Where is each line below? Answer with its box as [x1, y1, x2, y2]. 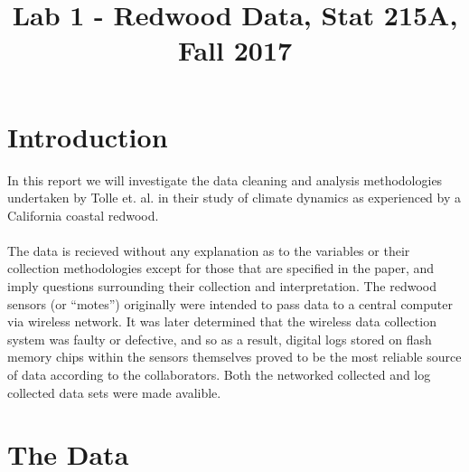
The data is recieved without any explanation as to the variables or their [7, 241, 410, 260]
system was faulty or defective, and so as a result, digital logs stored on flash [7, 329, 432, 348]
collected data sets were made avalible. [7, 382, 221, 401]
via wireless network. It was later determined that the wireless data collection [7, 312, 436, 331]
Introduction [7, 118, 168, 155]
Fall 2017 [177, 32, 293, 69]
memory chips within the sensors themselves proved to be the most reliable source [7, 347, 462, 366]
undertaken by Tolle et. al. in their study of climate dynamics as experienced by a [7, 188, 462, 207]
